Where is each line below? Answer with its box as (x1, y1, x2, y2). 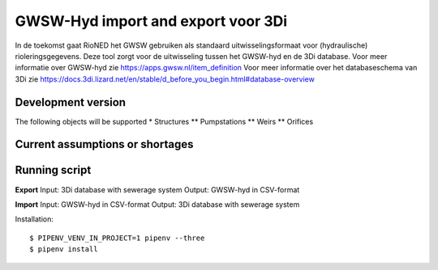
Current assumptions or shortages (15, 137, 194, 151)
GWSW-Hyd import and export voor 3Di (15, 12, 288, 30)
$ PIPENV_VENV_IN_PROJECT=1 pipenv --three (29, 233, 205, 243)
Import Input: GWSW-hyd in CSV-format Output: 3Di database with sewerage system (15, 199, 300, 209)
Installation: (15, 214, 54, 224)
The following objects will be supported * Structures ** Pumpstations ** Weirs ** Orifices (15, 116, 314, 126)
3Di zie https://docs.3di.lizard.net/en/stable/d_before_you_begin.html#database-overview (15, 74, 316, 84)
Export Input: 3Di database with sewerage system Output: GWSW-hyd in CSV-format (15, 184, 300, 194)
